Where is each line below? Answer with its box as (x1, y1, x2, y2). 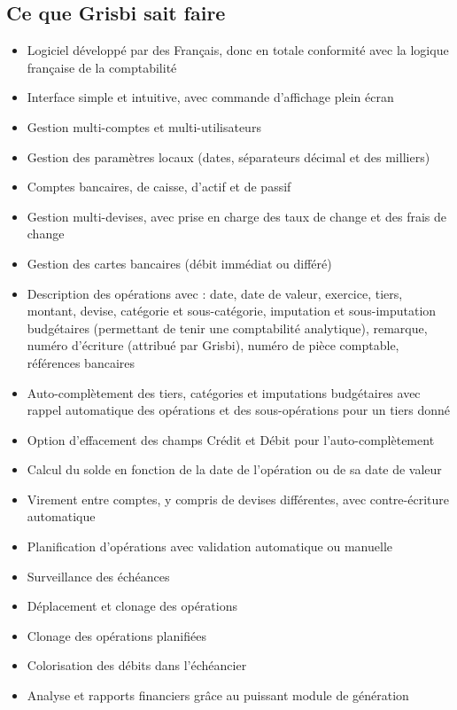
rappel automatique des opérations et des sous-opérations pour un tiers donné (27, 401, 450, 419)
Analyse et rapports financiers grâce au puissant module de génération (27, 686, 409, 705)
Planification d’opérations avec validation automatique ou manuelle (27, 537, 392, 556)
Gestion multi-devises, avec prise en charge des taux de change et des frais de (27, 207, 446, 225)
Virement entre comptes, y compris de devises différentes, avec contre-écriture (27, 489, 449, 508)
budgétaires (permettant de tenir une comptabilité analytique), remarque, (27, 318, 428, 337)
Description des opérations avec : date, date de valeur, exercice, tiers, (27, 284, 403, 302)
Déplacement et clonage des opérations (27, 597, 237, 615)
